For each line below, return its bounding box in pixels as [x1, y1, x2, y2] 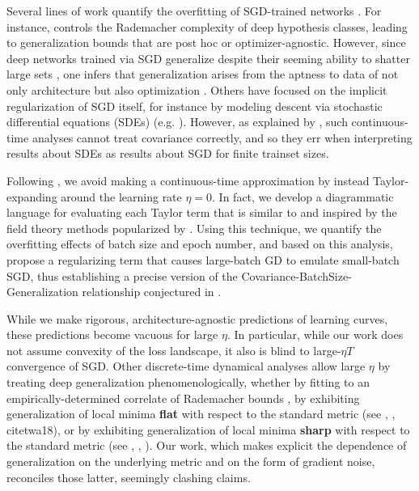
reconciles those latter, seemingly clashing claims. [6, 468, 251, 485]
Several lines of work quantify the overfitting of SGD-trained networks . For [6, 2, 382, 19]
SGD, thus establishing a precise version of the [6, 267, 238, 284]
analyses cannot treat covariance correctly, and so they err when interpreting [32, 129, 413, 146]
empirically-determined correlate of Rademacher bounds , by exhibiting [6, 389, 360, 406]
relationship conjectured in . [82, 283, 222, 300]
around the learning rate [61, 188, 182, 205]
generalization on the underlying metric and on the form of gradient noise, [6, 453, 375, 470]
